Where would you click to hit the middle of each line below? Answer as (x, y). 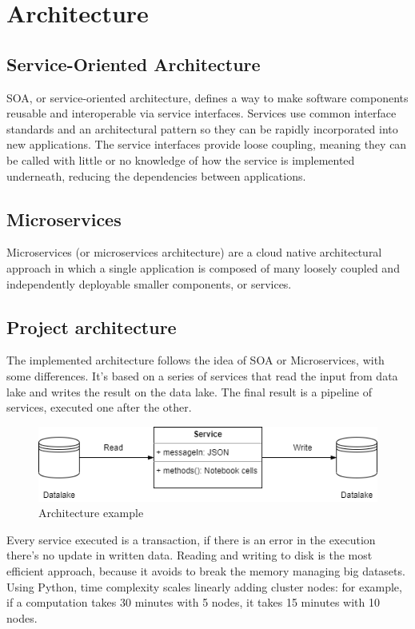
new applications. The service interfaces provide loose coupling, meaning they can (207, 144)
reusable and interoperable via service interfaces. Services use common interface (202, 113)
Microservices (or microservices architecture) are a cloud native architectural (194, 252)
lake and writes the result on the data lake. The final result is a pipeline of (189, 391)
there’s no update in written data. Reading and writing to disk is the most (190, 555)
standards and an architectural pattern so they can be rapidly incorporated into (202, 128)
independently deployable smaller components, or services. (149, 283)
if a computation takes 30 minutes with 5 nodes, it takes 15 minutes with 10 (194, 602)
